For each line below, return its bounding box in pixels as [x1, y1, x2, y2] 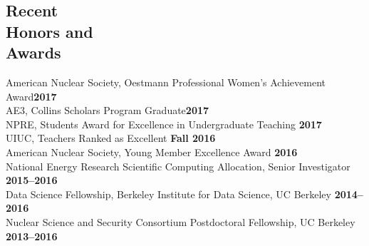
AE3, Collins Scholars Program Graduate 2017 [6, 103, 209, 118]
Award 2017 [6, 88, 57, 103]
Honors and [6, 20, 93, 42]
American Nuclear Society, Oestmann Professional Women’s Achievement [6, 74, 326, 89]
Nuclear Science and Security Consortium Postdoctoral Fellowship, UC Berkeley [6, 214, 355, 229]
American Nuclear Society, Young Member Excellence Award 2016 [6, 144, 298, 159]
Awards [6, 41, 61, 63]
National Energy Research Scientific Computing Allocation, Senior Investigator [6, 158, 350, 173]
